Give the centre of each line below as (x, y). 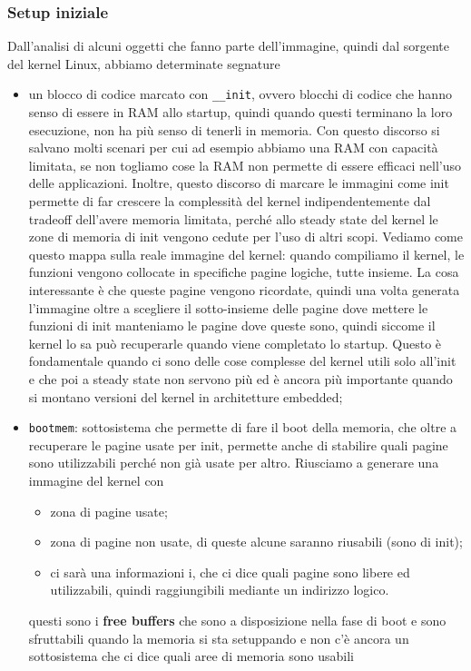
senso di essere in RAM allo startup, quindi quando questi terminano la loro (240, 112)
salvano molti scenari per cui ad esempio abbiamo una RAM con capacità (233, 148)
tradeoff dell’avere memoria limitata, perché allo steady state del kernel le (233, 218)
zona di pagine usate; (109, 511)
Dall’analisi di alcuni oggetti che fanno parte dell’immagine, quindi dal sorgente (228, 46)
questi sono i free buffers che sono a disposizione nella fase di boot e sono (237, 620)
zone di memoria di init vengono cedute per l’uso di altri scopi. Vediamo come (245, 237)
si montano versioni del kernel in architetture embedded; (186, 396)
